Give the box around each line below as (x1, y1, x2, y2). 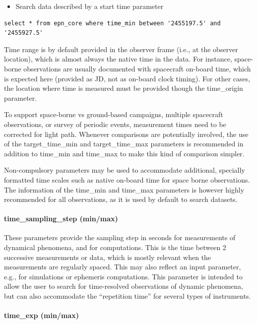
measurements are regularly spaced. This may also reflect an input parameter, (4, 261, 241, 272)
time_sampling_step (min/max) (4, 213, 118, 224)
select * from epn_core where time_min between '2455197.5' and (4, 19, 221, 27)
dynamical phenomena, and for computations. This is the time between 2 (4, 242, 226, 253)
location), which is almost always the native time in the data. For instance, (4, 54, 232, 64)
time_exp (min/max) (4, 310, 79, 321)
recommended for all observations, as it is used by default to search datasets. (4, 194, 238, 204)
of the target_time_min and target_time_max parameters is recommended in (4, 138, 244, 149)
